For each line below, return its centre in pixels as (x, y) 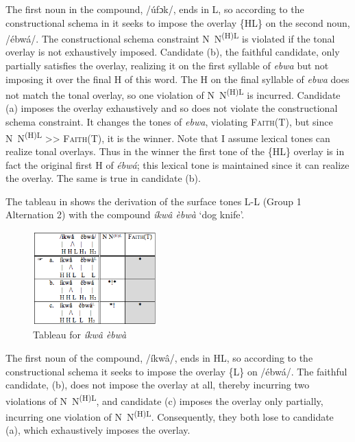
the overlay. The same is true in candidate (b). (103, 178)
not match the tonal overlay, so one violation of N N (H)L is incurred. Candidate (173, 94)
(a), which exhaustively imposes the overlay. (98, 430)
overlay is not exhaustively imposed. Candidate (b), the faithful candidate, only (173, 52)
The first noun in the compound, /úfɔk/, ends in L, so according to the (155, 9)
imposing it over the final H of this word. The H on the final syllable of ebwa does (177, 79)
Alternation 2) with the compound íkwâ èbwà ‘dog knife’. (125, 214)
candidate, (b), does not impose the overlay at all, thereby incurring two (158, 385)
